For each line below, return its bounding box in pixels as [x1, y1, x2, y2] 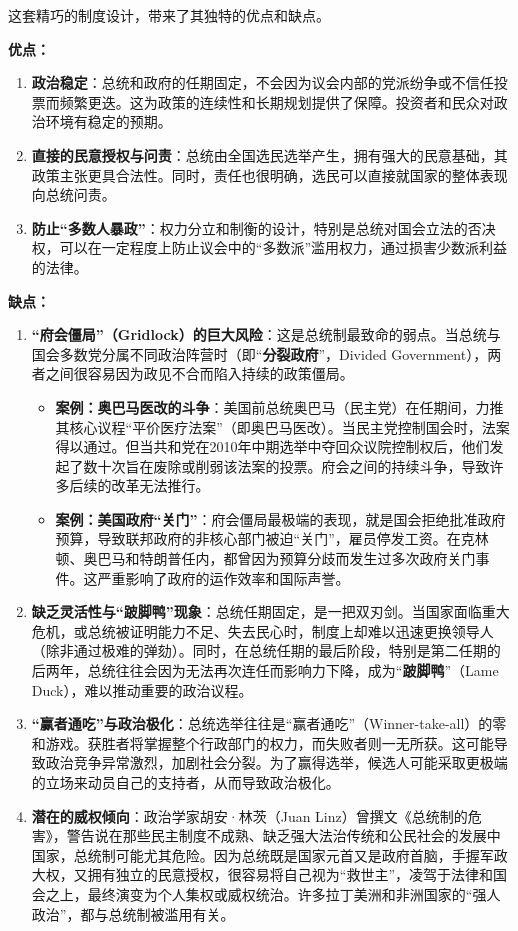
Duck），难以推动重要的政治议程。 [31, 679, 253, 700]
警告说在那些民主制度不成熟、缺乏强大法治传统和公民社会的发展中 [66, 825, 501, 846]
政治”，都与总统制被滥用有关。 [31, 903, 235, 924]
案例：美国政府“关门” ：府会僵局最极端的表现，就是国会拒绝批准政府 [55, 508, 506, 529]
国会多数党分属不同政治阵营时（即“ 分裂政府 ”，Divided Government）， [31, 343, 488, 364]
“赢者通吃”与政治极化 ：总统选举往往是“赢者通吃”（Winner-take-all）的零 [31, 713, 507, 734]
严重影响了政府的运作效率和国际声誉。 [97, 567, 350, 588]
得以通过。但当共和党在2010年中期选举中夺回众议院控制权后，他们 [55, 436, 490, 457]
